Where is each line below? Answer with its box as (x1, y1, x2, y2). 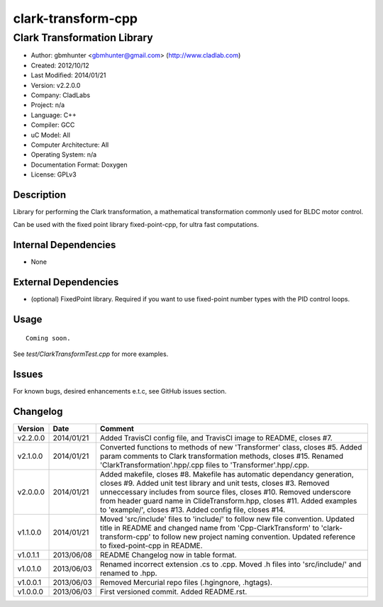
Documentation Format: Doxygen (30, 160, 128, 169)
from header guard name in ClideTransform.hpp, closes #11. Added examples (99, 496, 357, 506)
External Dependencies (13, 277, 119, 289)
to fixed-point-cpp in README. (99, 540, 203, 550)
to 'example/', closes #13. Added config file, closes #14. (99, 504, 286, 514)
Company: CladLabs (30, 91, 91, 99)
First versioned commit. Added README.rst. (99, 586, 248, 596)
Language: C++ (30, 111, 77, 119)
